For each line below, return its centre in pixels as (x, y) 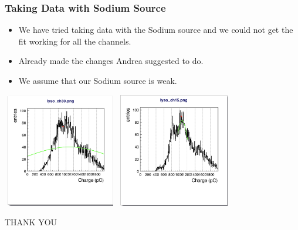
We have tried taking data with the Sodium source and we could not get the (156, 30)
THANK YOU (31, 222)
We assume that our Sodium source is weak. (98, 80)
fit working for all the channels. (75, 41)
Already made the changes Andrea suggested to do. (111, 61)
